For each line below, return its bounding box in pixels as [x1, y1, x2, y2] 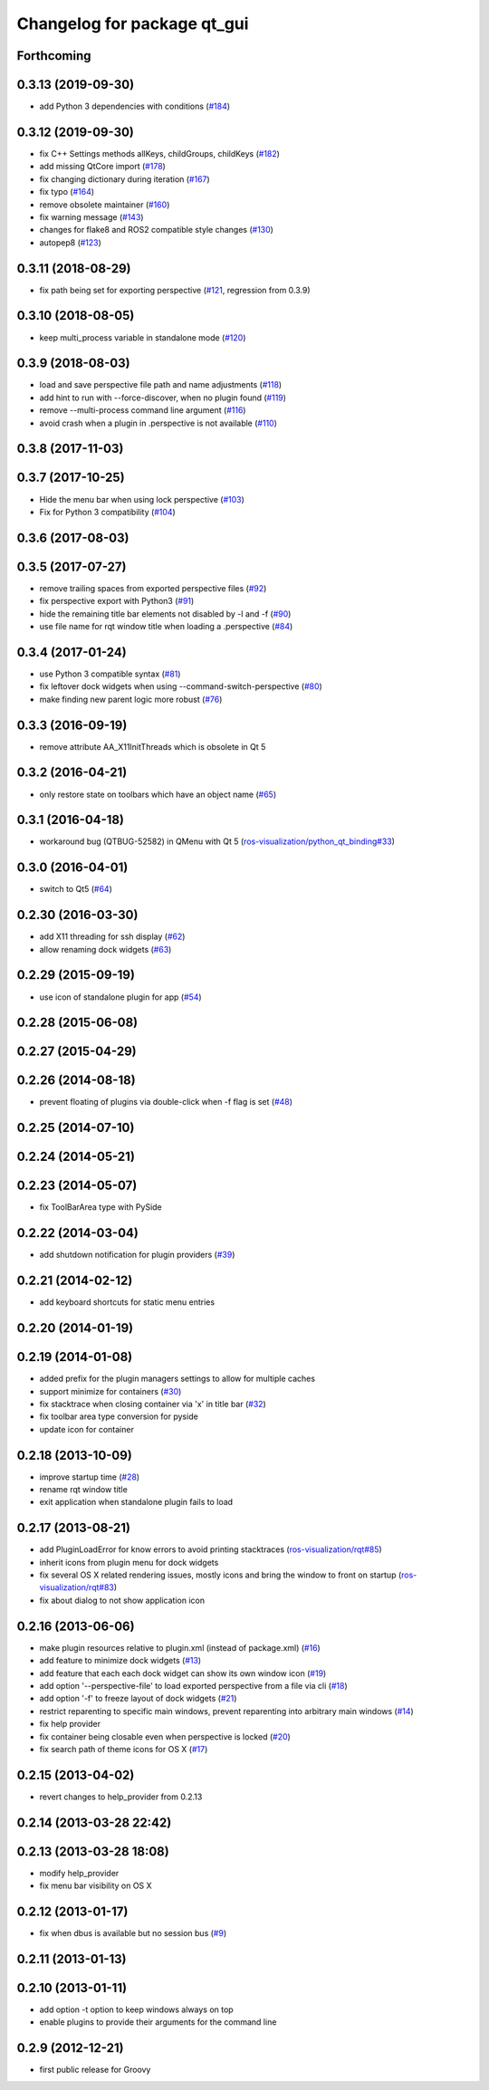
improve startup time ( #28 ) [39, 1472, 140, 1482]
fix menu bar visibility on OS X [39, 1880, 153, 1892]
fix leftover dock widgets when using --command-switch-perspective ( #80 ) [39, 681, 323, 692]
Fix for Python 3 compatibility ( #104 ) [39, 506, 176, 517]
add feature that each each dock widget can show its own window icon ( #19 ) [39, 1667, 327, 1679]
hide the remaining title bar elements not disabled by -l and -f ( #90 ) [39, 608, 292, 619]
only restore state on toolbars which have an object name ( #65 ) [39, 789, 276, 800]
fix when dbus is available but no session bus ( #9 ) [39, 1928, 227, 1939]
